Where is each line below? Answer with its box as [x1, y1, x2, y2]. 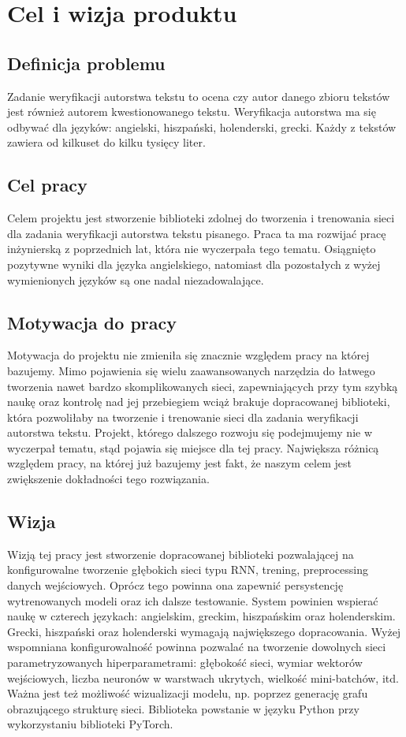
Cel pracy [7, 173, 88, 197]
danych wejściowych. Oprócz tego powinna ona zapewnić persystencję [7, 577, 344, 594]
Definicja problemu [7, 50, 166, 75]
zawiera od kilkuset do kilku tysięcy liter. [7, 134, 206, 151]
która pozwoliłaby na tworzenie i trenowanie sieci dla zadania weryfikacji [7, 408, 359, 425]
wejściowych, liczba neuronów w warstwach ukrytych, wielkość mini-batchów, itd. [7, 669, 399, 686]
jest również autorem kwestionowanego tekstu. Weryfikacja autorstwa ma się [7, 103, 376, 120]
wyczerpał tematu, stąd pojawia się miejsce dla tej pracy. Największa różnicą [7, 439, 379, 456]
